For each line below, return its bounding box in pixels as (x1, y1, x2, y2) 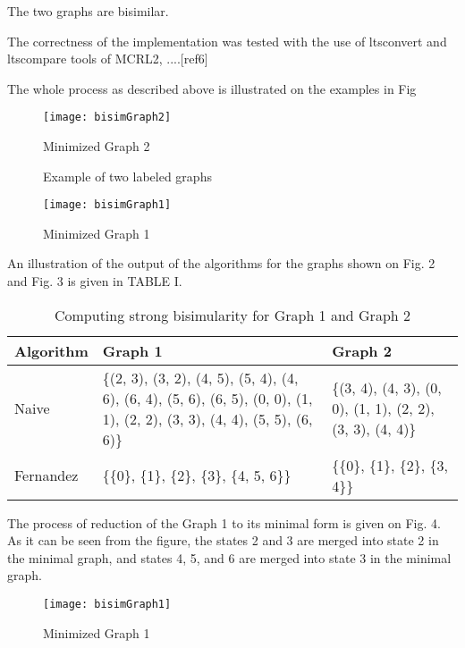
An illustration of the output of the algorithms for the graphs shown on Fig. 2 (7, 254, 435, 273)
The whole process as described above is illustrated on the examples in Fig (7, 79, 417, 97)
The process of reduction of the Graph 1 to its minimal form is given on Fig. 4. (7, 513, 441, 532)
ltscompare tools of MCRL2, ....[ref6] (7, 49, 208, 68)
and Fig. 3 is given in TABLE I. (7, 272, 182, 290)
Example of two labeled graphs (43, 166, 212, 185)
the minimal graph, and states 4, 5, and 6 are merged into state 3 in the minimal (7, 548, 452, 567)
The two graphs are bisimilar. (7, 2, 169, 20)
